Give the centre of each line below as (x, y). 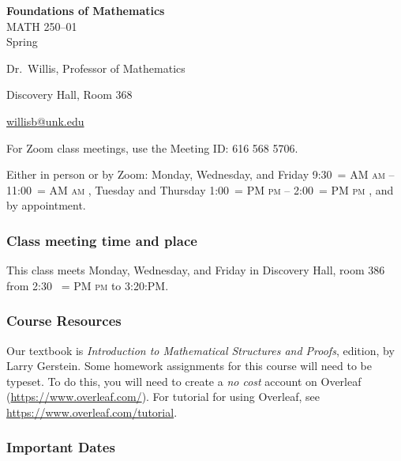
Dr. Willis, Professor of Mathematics (96, 68)
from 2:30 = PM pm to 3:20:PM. (88, 285)
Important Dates (61, 447)
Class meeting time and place (102, 240)
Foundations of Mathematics (86, 10)
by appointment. (46, 205)
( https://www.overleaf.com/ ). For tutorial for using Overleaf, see (163, 397)
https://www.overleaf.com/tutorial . (92, 412)
